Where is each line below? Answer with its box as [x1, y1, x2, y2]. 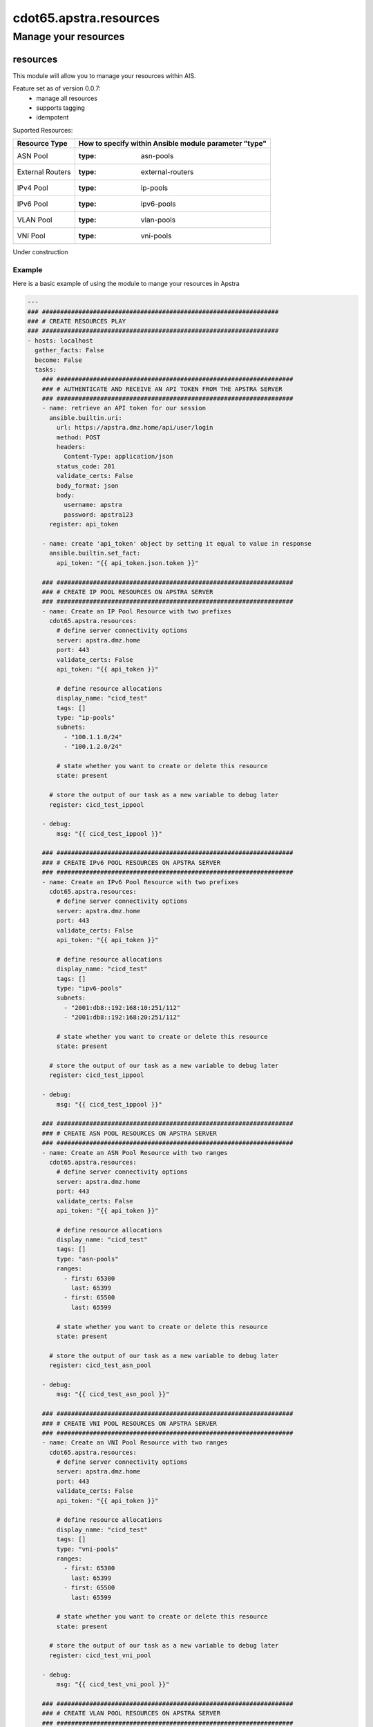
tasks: [35, 365, 57, 373]
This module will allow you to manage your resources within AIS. [12, 71, 196, 79]
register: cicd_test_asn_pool [49, 1362, 152, 1369]
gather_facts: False [35, 346, 104, 354]
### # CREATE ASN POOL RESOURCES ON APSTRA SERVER [41, 1129, 217, 1137]
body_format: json [56, 481, 119, 490]
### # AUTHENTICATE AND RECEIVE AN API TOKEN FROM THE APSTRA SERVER [41, 385, 283, 393]
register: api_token [49, 520, 119, 528]
